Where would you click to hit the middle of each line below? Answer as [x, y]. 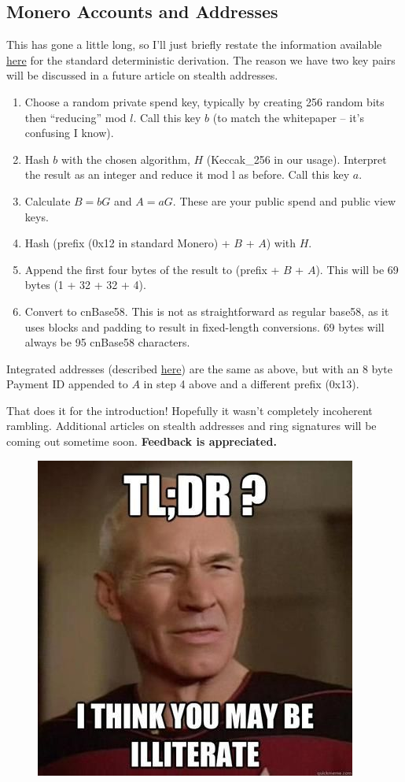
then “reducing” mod [75, 117]
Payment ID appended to [67, 384]
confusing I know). [69, 133]
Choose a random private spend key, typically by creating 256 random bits [204, 101]
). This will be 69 [357, 269]
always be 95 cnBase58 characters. [107, 342]
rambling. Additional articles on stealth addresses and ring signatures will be [191, 426]
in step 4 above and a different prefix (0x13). [251, 384]
